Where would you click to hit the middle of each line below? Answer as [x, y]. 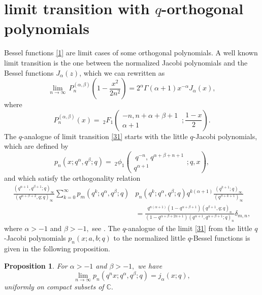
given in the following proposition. [57, 249]
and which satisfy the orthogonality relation [72, 178]
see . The [106, 228]
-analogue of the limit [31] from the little [189, 228]
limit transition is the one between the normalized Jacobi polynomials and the [126, 62]
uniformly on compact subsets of [54, 286]
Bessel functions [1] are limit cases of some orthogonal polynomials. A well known [131, 53]
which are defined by [36, 146]
